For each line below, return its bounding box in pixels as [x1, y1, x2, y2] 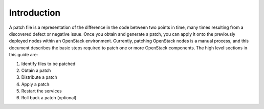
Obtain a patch [21, 67, 51, 73]
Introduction [9, 7, 61, 18]
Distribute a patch [21, 74, 57, 80]
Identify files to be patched [21, 61, 76, 66]
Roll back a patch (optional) [21, 95, 77, 101]
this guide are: [9, 52, 38, 58]
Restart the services [21, 88, 62, 94]
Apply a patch [21, 81, 50, 87]
